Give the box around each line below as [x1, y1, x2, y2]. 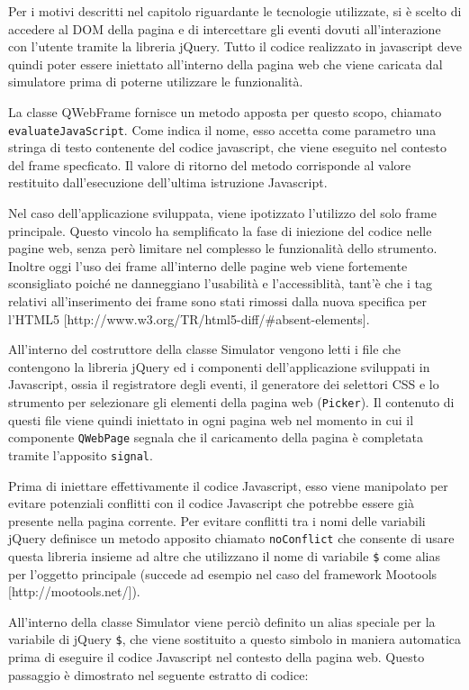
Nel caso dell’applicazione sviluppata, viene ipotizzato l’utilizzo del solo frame [8, 204, 437, 222]
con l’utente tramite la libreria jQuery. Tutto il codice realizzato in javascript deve [8, 37, 462, 56]
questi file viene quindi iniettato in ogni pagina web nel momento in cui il [8, 410, 414, 429]
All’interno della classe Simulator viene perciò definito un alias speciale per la [8, 612, 436, 631]
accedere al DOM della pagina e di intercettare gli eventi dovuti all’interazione [8, 19, 441, 38]
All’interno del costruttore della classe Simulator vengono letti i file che [8, 340, 401, 359]
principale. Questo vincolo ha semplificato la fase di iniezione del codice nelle [8, 221, 432, 240]
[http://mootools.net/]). [8, 582, 140, 601]
